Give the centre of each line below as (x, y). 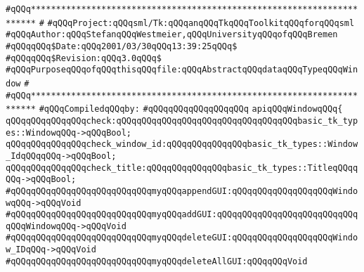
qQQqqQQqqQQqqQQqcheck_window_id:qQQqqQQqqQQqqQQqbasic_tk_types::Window (182, 144)
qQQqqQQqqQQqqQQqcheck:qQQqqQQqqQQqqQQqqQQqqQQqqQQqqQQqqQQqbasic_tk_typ (182, 121)
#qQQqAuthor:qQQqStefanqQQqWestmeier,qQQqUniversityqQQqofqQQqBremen (172, 35)
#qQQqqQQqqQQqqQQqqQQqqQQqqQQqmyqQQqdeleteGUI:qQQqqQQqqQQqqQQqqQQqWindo (182, 238)
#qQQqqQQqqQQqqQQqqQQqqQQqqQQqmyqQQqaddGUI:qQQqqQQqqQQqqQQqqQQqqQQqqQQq (182, 215)
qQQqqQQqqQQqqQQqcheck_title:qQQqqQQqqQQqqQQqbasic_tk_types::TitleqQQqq (182, 168)
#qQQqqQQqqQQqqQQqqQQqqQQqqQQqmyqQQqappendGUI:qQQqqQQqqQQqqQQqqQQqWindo (182, 191)
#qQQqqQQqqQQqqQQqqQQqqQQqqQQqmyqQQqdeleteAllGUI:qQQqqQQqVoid (157, 261)
